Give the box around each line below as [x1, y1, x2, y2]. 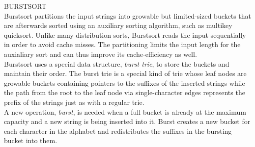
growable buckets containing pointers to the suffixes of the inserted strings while [4, 77, 245, 88]
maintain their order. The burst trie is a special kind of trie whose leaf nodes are [4, 68, 247, 78]
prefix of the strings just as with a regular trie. [4, 97, 144, 107]
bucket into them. [4, 135, 57, 146]
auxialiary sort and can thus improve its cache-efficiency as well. [4, 49, 197, 59]
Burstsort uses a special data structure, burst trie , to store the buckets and [4, 58, 229, 69]
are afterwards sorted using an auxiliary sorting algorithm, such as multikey [4, 20, 232, 30]
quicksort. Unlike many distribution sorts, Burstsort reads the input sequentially [4, 29, 246, 40]
